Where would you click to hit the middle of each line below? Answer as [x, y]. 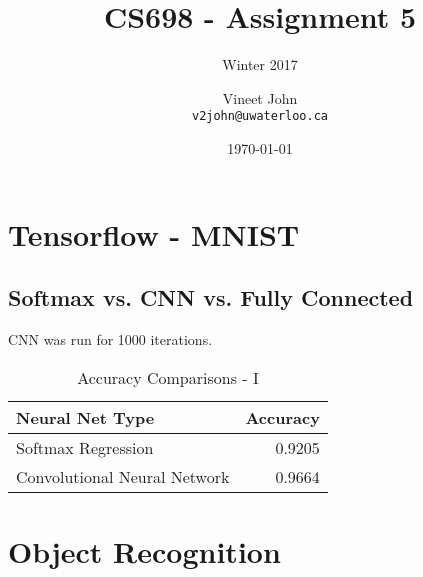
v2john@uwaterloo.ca [260, 116]
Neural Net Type [85, 417]
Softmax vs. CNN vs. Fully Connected [211, 297]
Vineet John [260, 97]
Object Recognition [144, 550]
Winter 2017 [260, 64]
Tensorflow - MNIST [154, 233]
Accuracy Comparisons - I [168, 377]
